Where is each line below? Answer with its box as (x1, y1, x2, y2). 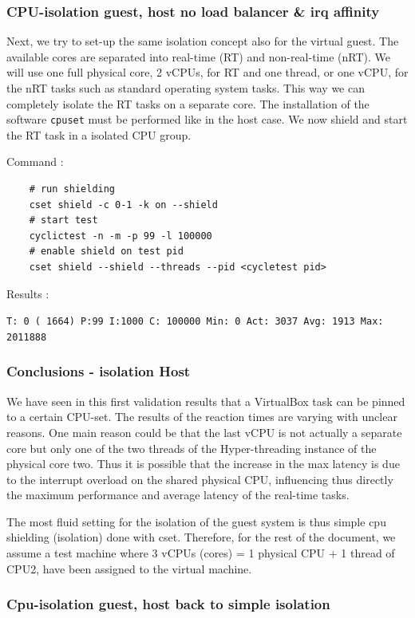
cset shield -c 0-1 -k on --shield (29, 199, 218, 211)
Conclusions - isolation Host (6, 361, 191, 381)
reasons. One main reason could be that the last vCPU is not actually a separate (6, 423, 402, 440)
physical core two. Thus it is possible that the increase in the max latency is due (6, 455, 400, 472)
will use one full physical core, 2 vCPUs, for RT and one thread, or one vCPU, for (6, 64, 409, 81)
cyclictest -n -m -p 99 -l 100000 (29, 230, 212, 242)
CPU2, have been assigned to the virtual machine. (6, 560, 252, 577)
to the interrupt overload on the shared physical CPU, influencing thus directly (6, 470, 393, 487)
